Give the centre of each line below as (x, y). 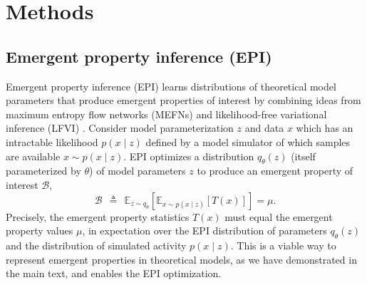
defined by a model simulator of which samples (248, 141)
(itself (303, 156)
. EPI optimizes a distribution (189, 156)
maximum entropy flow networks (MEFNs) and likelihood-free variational (166, 114)
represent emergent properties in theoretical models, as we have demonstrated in (181, 259)
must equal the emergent (279, 216)
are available (33, 156)
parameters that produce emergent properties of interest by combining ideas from (183, 100)
